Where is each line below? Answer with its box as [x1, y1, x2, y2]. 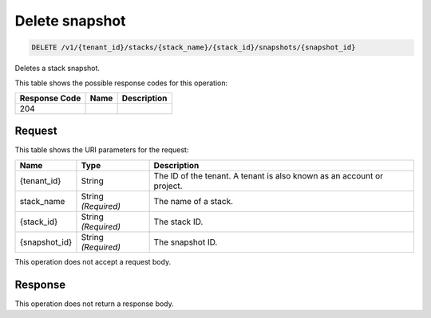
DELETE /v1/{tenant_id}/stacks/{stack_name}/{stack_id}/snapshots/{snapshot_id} [31, 43, 356, 52]
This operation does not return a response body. [14, 299, 175, 308]
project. [153, 180, 183, 191]
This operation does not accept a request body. [14, 257, 172, 266]
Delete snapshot [14, 12, 127, 29]
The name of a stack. [153, 195, 234, 206]
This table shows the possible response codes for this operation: [14, 78, 228, 88]
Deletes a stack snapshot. [14, 64, 100, 73]
